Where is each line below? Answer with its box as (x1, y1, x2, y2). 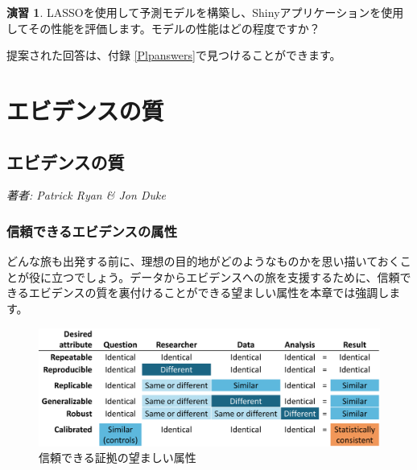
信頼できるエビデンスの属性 (6, 221, 178, 241)
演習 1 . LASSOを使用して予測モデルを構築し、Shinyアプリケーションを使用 (6, 4, 404, 20)
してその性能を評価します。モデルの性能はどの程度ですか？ (6, 19, 320, 36)
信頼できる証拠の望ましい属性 (39, 449, 196, 466)
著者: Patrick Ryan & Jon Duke (6, 187, 166, 204)
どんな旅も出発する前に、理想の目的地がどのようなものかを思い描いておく (6, 253, 400, 270)
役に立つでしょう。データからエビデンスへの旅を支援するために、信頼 (28, 268, 400, 285)
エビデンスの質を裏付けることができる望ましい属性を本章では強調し (28, 284, 390, 301)
